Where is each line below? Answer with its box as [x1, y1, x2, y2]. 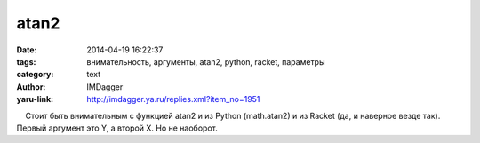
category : [16, 69, 54, 80]
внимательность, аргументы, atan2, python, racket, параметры [86, 56, 325, 67]
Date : [16, 44, 37, 55]
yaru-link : [16, 94, 53, 105]
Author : [16, 81, 46, 92]
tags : [16, 56, 36, 67]
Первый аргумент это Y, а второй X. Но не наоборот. [16, 123, 218, 133]
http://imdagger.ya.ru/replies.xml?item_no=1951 [86, 94, 260, 105]
